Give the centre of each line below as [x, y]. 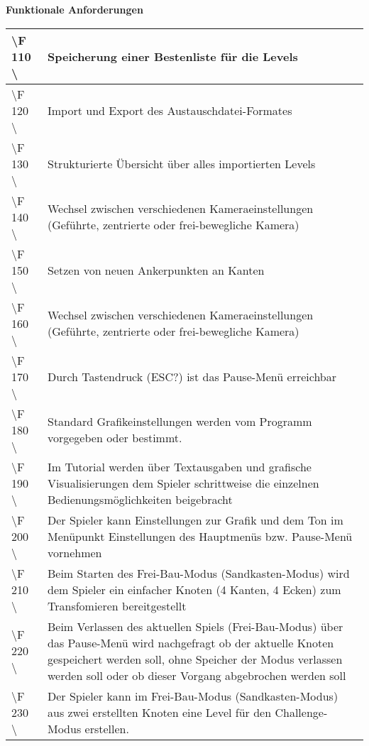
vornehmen [75, 552]
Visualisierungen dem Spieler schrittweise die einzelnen [183, 483]
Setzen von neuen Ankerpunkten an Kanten [156, 270]
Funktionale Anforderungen [75, 9]
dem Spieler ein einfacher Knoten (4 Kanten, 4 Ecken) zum [194, 589]
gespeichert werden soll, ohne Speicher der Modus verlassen [195, 659]
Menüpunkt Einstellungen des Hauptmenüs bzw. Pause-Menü [200, 536]
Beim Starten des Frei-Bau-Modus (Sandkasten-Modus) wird [198, 573]
